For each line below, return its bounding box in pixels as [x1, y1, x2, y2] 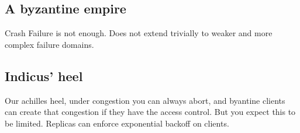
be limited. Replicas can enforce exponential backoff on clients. [5, 117, 229, 129]
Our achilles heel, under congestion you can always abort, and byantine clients [5, 94, 285, 106]
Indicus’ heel [5, 66, 83, 85]
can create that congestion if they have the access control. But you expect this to [5, 106, 296, 118]
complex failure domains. [5, 38, 94, 50]
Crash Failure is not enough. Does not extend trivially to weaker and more [5, 27, 273, 39]
